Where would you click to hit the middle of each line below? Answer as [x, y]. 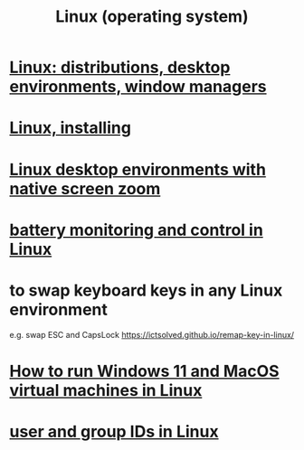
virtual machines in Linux [106, 390]
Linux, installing [70, 128]
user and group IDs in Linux [114, 432]
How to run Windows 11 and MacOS [144, 371]
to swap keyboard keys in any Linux [146, 290]
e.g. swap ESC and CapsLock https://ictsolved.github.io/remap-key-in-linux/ [152, 334]
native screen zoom [85, 188]
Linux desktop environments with [138, 169]
